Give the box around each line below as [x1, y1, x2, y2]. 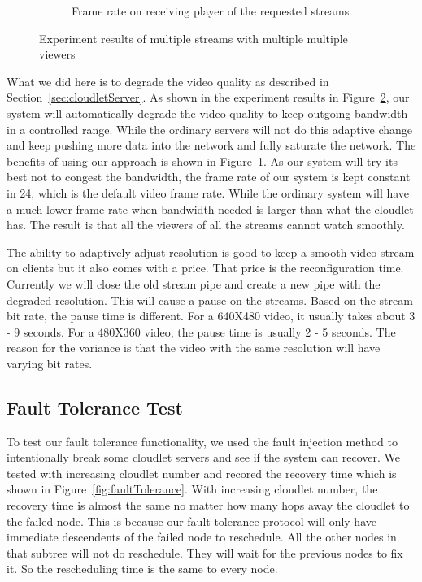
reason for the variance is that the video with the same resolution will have [7, 339, 381, 356]
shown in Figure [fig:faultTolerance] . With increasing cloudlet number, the [7, 480, 378, 497]
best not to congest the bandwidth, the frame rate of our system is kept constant [7, 168, 411, 185]
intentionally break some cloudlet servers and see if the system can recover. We [7, 449, 400, 466]
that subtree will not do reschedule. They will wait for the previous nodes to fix [7, 544, 403, 561]
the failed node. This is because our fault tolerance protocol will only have [7, 512, 376, 529]
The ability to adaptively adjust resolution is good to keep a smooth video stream [7, 243, 415, 260]
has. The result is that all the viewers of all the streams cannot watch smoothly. [7, 216, 405, 233]
